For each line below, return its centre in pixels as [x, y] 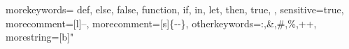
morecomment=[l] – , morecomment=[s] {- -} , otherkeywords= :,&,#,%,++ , [161, 23]
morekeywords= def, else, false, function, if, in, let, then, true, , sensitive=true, [175, 9]
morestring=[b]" [40, 37]
